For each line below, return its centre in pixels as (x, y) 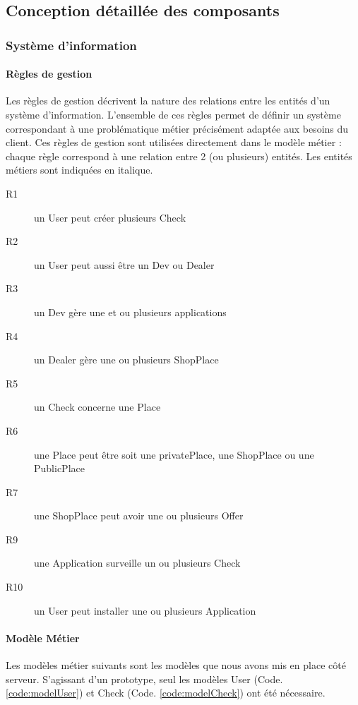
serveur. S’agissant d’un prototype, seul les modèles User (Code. (144, 679)
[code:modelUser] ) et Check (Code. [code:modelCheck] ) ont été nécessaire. (166, 693)
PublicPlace (59, 468)
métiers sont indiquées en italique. (79, 170)
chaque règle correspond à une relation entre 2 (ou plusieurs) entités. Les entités (179, 156)
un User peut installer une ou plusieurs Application (145, 610)
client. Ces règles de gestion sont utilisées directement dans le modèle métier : (174, 142)
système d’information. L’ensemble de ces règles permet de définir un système (173, 115)
